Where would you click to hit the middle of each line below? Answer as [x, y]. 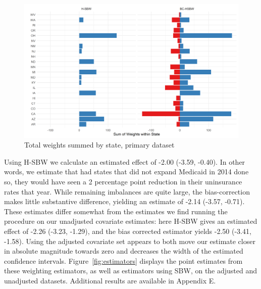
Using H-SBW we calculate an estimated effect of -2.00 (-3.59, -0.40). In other [125, 161]
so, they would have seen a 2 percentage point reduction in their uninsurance [123, 181]
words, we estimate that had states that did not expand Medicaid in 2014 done [126, 172]
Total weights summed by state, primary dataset [99, 145]
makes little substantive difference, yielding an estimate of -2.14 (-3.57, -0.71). [124, 201]
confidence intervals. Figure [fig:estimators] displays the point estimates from [123, 260]
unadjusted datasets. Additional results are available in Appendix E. [110, 280]
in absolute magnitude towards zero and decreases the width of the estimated [124, 251]
